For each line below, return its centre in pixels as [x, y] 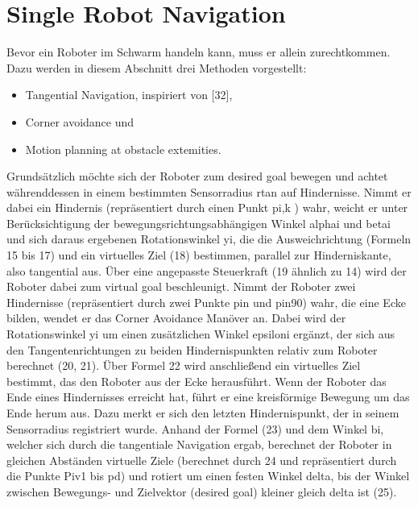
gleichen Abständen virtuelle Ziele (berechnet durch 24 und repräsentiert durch [202, 460]
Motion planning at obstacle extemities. [123, 149]
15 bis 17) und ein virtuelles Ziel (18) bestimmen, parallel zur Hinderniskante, [199, 255]
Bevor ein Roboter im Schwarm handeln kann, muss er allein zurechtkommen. [199, 52]
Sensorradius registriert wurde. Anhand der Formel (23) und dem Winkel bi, [195, 428]
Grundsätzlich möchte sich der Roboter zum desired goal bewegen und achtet [197, 176]
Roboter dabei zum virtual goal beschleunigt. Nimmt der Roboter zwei [181, 286]
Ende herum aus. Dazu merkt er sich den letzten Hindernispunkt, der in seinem [203, 413]
